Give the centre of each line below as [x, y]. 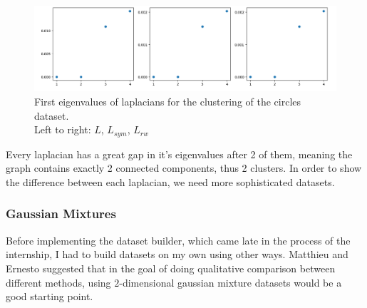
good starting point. [50, 296]
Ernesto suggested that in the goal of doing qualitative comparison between [171, 268]
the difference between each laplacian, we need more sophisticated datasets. [170, 181]
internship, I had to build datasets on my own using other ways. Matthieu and [177, 254]
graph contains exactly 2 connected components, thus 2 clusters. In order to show [184, 168]
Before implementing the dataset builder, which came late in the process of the [178, 240]
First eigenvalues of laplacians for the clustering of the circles [168, 102]
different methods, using [58, 282]
